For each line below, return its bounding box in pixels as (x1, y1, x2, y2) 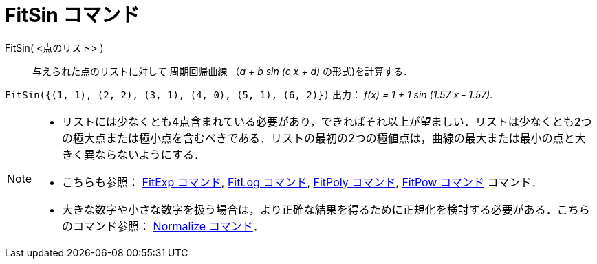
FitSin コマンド (5, 3, 140, 27)
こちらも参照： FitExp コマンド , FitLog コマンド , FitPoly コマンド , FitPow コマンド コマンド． (62, 175, 543, 189)
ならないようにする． (95, 147, 205, 162)
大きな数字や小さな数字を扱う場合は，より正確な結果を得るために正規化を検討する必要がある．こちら (62, 202, 590, 217)
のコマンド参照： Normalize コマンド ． (62, 219, 264, 233)
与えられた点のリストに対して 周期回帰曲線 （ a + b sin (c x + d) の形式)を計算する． (32, 65, 413, 77)
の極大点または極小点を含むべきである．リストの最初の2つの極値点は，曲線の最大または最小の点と (62, 131, 575, 145)
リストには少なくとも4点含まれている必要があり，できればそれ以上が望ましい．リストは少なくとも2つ (62, 114, 592, 129)
